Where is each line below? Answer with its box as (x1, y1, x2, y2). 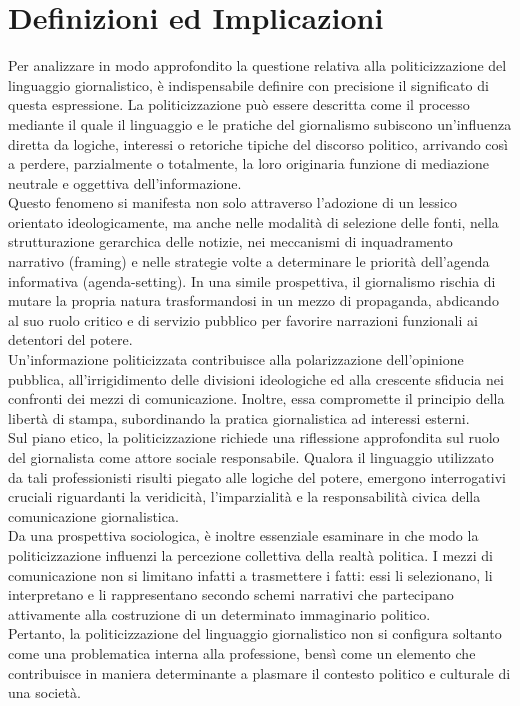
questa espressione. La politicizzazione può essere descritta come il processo (8, 94, 470, 115)
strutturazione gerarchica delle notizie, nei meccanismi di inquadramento (8, 231, 453, 252)
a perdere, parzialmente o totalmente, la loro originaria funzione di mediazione (8, 153, 489, 174)
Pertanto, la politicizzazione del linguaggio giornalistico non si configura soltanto (8, 623, 502, 644)
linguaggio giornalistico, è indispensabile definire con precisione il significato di (8, 74, 489, 95)
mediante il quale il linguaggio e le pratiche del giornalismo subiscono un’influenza (8, 113, 512, 134)
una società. (8, 682, 81, 703)
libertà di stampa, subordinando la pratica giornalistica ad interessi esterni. (8, 407, 470, 428)
